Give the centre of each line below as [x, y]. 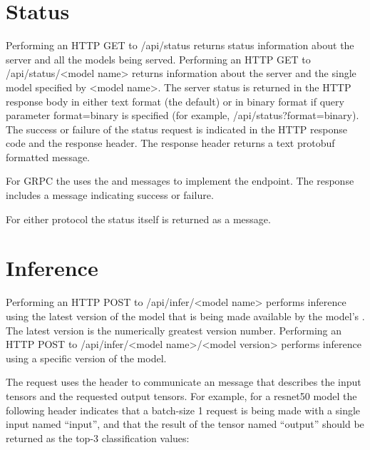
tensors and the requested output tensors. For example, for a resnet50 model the [181, 395]
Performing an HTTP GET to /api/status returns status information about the [180, 45]
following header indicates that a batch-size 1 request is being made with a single [183, 410]
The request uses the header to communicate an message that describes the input [184, 382]
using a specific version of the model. [86, 358]
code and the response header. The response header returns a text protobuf [170, 143]
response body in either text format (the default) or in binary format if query [175, 101]
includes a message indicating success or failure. [110, 195]
